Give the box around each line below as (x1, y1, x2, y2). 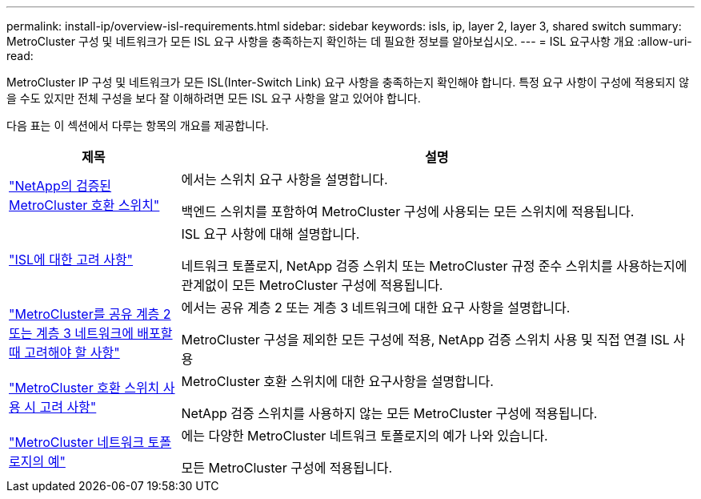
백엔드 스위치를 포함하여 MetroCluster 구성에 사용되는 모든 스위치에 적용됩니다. (181, 203, 635, 219)
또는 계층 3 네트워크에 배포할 (9, 325, 173, 341)
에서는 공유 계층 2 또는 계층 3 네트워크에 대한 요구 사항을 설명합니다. (181, 300, 571, 316)
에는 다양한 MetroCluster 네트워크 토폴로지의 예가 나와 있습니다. (181, 428, 548, 444)
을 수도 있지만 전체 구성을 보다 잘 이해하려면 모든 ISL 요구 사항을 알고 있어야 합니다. (6, 91, 421, 105)
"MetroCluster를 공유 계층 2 (9, 306, 171, 322)
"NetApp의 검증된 (9, 178, 112, 194)
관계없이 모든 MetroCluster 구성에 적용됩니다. (181, 277, 443, 293)
